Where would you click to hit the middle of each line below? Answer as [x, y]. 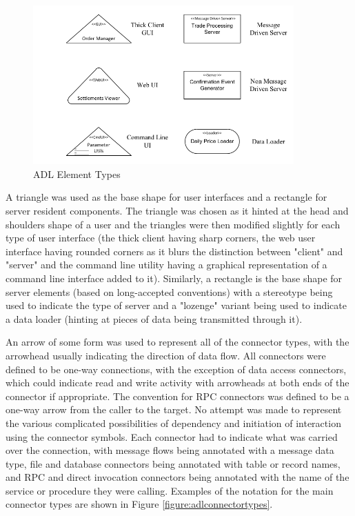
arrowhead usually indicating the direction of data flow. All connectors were [166, 355]
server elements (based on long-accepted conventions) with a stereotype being [169, 291]
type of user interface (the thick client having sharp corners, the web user [161, 238]
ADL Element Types [77, 173]
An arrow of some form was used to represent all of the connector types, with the [177, 342]
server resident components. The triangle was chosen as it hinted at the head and [177, 211]
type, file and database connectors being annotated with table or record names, [173, 463]
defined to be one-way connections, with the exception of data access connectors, [176, 369]
